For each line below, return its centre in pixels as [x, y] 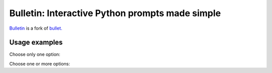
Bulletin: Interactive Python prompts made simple [115, 13]
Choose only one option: [35, 54]
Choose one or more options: [40, 63]
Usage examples [36, 43]
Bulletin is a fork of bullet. [36, 28]
